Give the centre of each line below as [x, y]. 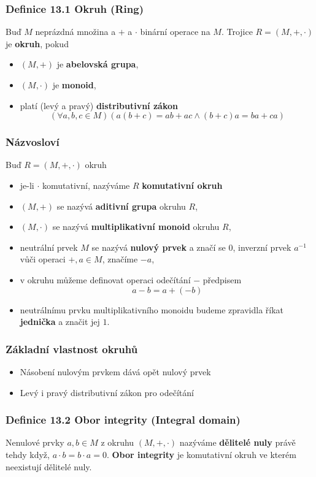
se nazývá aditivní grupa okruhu [121, 206]
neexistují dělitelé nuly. [49, 466]
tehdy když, [28, 454]
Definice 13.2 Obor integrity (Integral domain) [123, 420]
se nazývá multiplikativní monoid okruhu [136, 227]
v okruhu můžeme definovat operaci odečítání [105, 279]
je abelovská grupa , [98, 64]
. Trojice [237, 32]
